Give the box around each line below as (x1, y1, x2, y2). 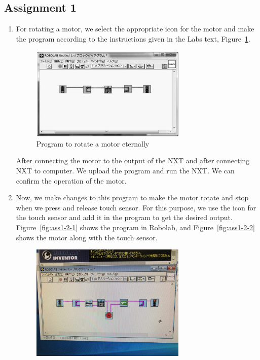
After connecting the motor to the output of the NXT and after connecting (16, 155, 250, 166)
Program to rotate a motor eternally (36, 138, 150, 149)
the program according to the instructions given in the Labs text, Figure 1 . (16, 33, 250, 44)
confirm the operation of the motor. (16, 175, 127, 186)
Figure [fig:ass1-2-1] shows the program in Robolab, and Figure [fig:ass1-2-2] (16, 222, 255, 232)
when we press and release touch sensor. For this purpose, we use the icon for (16, 202, 256, 212)
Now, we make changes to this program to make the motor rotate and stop (16, 192, 249, 203)
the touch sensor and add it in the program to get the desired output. (16, 212, 233, 223)
